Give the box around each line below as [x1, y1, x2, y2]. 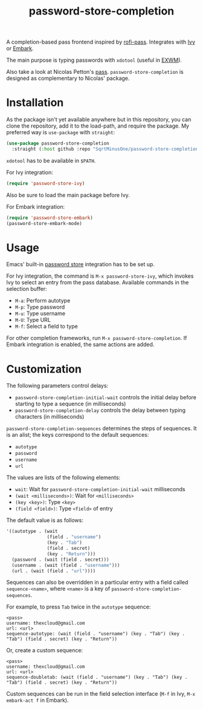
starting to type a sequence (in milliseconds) [14, 400, 126, 408]
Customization [6, 362, 82, 376]
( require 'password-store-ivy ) [6, 180, 85, 186]
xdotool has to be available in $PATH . [6, 157, 96, 164]
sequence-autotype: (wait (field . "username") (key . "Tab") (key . [6, 631, 185, 637]
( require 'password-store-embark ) [6, 215, 94, 221]
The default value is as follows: [6, 517, 83, 524]
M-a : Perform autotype [14, 297, 71, 304]
